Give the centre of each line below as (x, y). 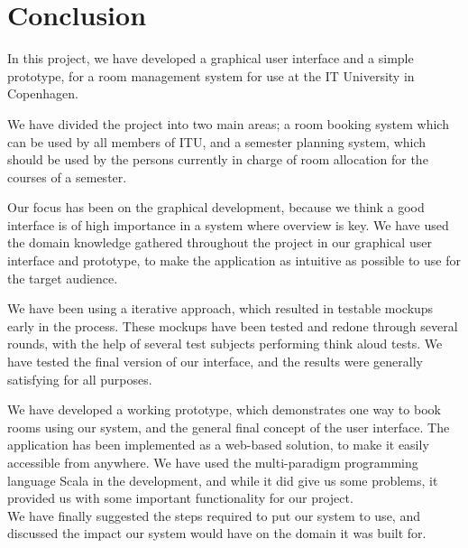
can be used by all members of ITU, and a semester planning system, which (217, 141)
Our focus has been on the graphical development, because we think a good (216, 207)
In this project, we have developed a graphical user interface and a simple (211, 58)
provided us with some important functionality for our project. (180, 498)
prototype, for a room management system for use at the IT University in (211, 75)
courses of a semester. (67, 176)
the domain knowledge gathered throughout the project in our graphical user (220, 242)
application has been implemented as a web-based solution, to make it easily (218, 445)
